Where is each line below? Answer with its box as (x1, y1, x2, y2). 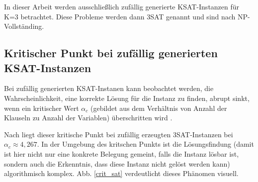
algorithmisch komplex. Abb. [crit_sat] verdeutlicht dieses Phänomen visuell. (4, 168, 239, 179)
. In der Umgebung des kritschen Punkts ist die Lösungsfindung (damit (37, 139, 254, 149)
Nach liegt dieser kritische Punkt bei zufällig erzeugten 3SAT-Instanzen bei (4, 129, 233, 139)
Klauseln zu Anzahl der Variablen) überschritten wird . (4, 112, 172, 123)
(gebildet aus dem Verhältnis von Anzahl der (90, 102, 227, 113)
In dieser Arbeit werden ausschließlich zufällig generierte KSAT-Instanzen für (4, 1, 240, 11)
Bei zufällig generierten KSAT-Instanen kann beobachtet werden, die (4, 83, 214, 93)
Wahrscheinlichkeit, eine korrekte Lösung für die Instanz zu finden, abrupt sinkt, (4, 92, 250, 103)
